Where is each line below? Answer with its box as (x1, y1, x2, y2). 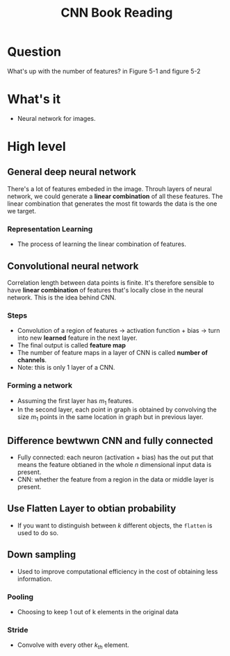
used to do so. (17, 528, 59, 536)
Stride (7, 625, 28, 634)
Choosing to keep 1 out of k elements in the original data (17, 607, 179, 616)
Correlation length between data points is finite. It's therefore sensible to (7, 278, 215, 286)
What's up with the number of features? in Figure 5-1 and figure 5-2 (7, 67, 201, 75)
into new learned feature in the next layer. (17, 334, 138, 342)
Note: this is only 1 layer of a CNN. (17, 363, 115, 372)
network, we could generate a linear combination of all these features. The (7, 192, 224, 200)
